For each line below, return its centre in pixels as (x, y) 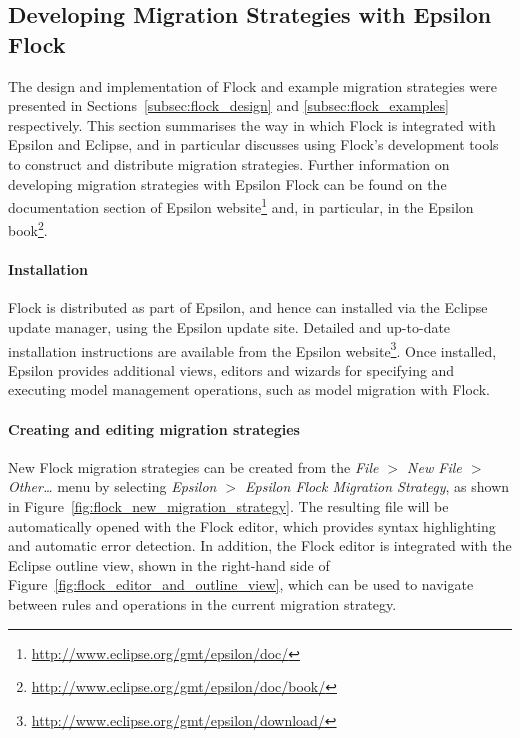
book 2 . (28, 229)
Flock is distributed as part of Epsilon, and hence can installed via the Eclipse (248, 307)
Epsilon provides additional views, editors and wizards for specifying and (231, 369)
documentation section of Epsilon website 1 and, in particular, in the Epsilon (241, 205)
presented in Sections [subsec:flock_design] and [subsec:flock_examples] (228, 105)
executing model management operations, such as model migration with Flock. (249, 389)
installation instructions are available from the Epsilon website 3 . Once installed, (252, 349)
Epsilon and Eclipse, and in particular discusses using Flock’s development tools (253, 144)
